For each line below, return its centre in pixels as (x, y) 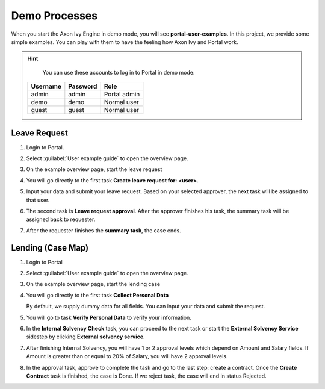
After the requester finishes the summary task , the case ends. (104, 230)
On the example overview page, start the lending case (93, 284)
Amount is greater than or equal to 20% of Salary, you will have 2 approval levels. (127, 356)
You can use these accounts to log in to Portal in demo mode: (119, 72)
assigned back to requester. (61, 219)
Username (46, 86)
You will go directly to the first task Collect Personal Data (97, 295)
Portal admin (122, 95)
